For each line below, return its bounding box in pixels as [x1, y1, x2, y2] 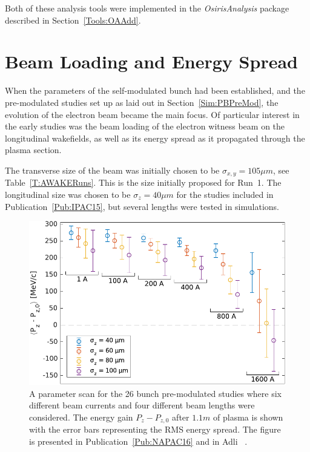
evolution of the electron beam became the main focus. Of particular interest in [5, 108, 300, 120]
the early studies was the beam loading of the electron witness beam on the [5, 120, 285, 133]
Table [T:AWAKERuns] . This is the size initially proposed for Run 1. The [5, 176, 282, 189]
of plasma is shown [213, 410, 283, 423]
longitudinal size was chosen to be [5, 188, 131, 200]
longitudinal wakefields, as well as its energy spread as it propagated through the [5, 131, 305, 144]
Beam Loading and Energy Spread [5, 49, 298, 74]
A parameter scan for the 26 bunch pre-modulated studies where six [29, 387, 282, 399]
